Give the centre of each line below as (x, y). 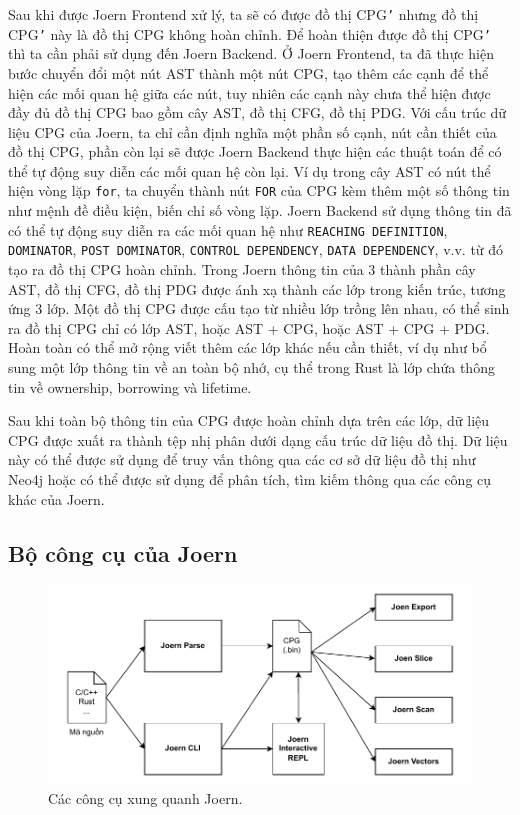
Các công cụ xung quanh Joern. (145, 798)
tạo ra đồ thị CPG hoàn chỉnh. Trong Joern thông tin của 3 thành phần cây (242, 269)
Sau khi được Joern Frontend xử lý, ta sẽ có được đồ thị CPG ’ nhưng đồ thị (243, 14)
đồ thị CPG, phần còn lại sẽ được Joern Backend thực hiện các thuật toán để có (255, 151)
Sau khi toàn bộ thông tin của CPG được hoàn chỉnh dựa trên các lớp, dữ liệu (249, 420)
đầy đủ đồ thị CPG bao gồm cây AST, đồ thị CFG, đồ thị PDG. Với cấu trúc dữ (257, 112)
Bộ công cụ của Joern (123, 552)
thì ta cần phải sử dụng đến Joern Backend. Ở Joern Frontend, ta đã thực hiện (251, 53)
